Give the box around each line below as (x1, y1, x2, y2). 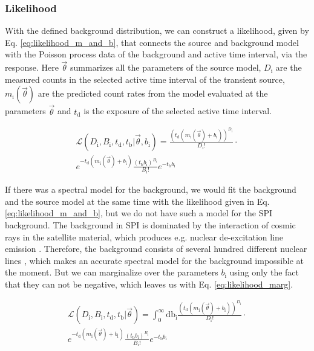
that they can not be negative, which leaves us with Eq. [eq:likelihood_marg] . (5, 277, 293, 290)
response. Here (5, 61, 59, 74)
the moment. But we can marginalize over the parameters (5, 266, 218, 279)
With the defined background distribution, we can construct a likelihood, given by (5, 24, 309, 37)
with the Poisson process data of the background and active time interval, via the (5, 48, 307, 60)
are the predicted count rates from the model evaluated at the (38, 87, 268, 100)
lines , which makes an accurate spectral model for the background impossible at (5, 254, 304, 266)
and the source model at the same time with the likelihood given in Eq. (5, 195, 270, 207)
